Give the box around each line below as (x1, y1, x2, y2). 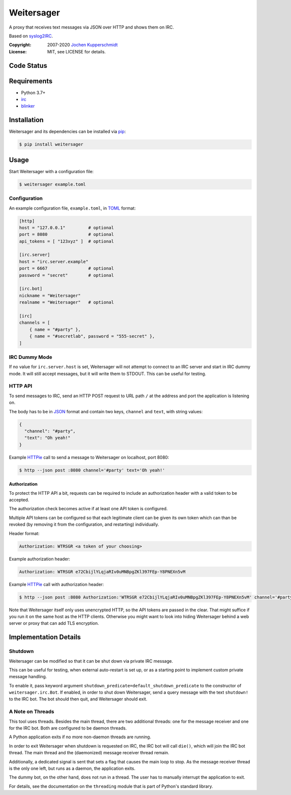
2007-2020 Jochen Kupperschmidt (47, 42, 118, 48)
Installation (9, 116, 44, 124)
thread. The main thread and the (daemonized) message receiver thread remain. (9, 750, 170, 756)
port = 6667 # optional (19, 266, 114, 271)
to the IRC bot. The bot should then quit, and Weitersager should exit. (9, 696, 147, 702)
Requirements (9, 77, 53, 85)
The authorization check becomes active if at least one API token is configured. (9, 506, 168, 512)
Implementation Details (9, 633, 81, 641)
